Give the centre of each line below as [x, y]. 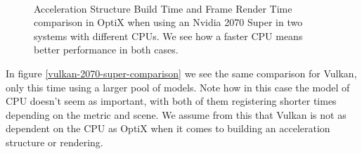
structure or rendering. [54, 142]
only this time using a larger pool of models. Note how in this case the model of [178, 87]
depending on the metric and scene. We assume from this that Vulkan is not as [176, 114]
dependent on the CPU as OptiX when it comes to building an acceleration [168, 128]
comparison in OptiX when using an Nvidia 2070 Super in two [168, 22]
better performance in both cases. [106, 50]
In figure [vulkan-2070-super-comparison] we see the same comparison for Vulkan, [181, 73]
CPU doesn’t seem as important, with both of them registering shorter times [171, 101]
